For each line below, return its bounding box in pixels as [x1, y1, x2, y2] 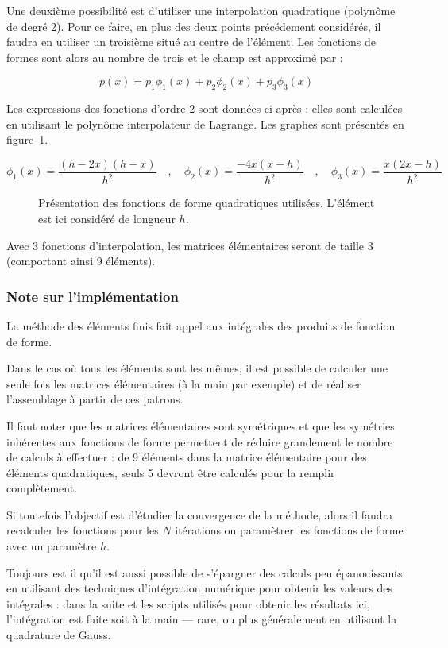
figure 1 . [6, 131, 48, 148]
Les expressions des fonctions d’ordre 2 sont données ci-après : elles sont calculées [6, 100, 403, 117]
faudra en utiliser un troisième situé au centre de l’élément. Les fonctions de [6, 33, 377, 50]
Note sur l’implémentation [6, 286, 179, 306]
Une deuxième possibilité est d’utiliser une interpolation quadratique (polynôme [6, 2, 396, 18]
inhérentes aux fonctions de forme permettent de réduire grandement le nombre [6, 433, 393, 449]
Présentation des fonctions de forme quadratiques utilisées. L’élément [38, 195, 375, 211]
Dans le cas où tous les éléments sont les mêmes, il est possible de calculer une [6, 360, 388, 376]
